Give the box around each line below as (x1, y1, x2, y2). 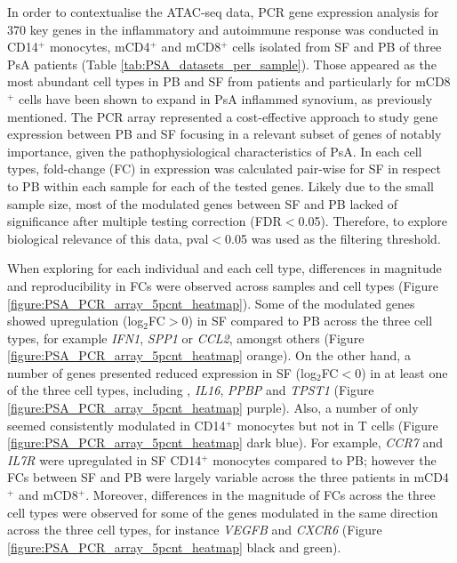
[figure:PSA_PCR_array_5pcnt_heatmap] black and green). (7, 537, 341, 556)
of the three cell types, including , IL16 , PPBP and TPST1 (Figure (7, 381, 374, 399)
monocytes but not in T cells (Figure (237, 415, 438, 434)
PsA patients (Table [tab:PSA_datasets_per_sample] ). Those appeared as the (7, 54, 437, 73)
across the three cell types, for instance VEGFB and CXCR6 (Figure (7, 520, 382, 539)
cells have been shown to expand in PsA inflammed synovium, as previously (19, 89, 433, 108)
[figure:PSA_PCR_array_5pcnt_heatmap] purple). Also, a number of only (7, 398, 419, 417)
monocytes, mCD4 (49, 37, 150, 56)
